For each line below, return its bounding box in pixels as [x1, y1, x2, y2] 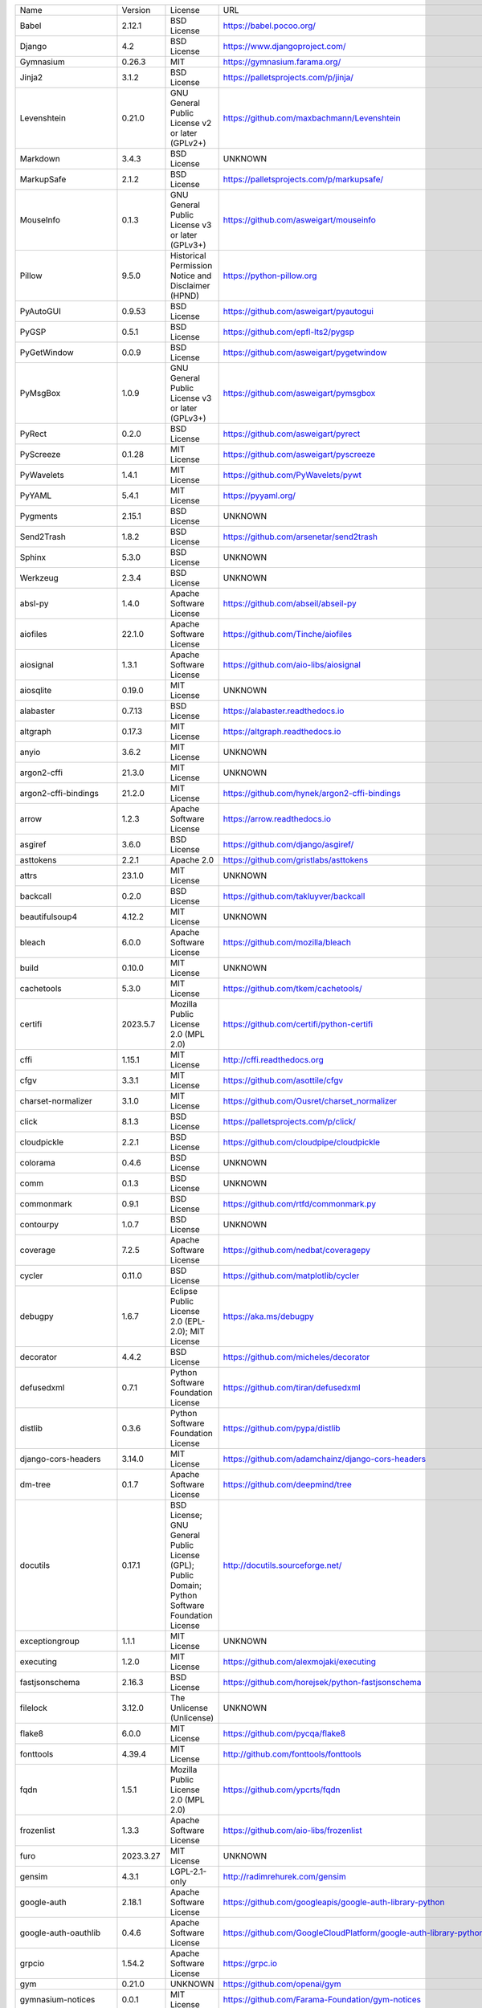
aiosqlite [19, 685, 52, 696]
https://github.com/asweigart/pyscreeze [223, 449, 376, 459]
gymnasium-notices [19, 1994, 96, 2005]
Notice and [170, 270, 212, 281]
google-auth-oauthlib [19, 1928, 101, 1938]
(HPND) [170, 290, 200, 301]
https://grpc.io [223, 1958, 277, 1969]
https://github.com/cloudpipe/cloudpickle [223, 1137, 381, 1148]
